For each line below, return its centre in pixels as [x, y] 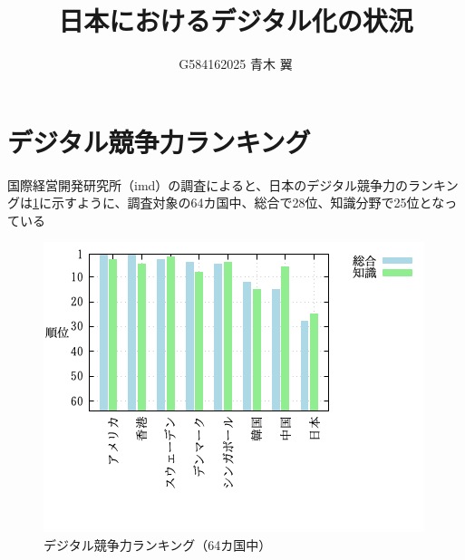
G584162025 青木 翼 [236, 64]
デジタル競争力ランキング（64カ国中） [158, 545]
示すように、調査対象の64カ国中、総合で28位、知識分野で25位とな [248, 203]
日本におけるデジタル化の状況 [236, 20]
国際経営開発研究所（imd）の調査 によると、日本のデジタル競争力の [208, 184]
